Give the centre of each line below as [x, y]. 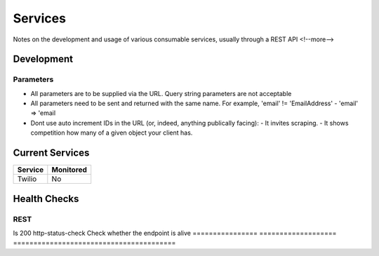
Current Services [51, 153]
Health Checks [46, 199]
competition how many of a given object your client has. [112, 133]
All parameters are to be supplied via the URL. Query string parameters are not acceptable [161, 93]
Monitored [69, 170]
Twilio [27, 179]
